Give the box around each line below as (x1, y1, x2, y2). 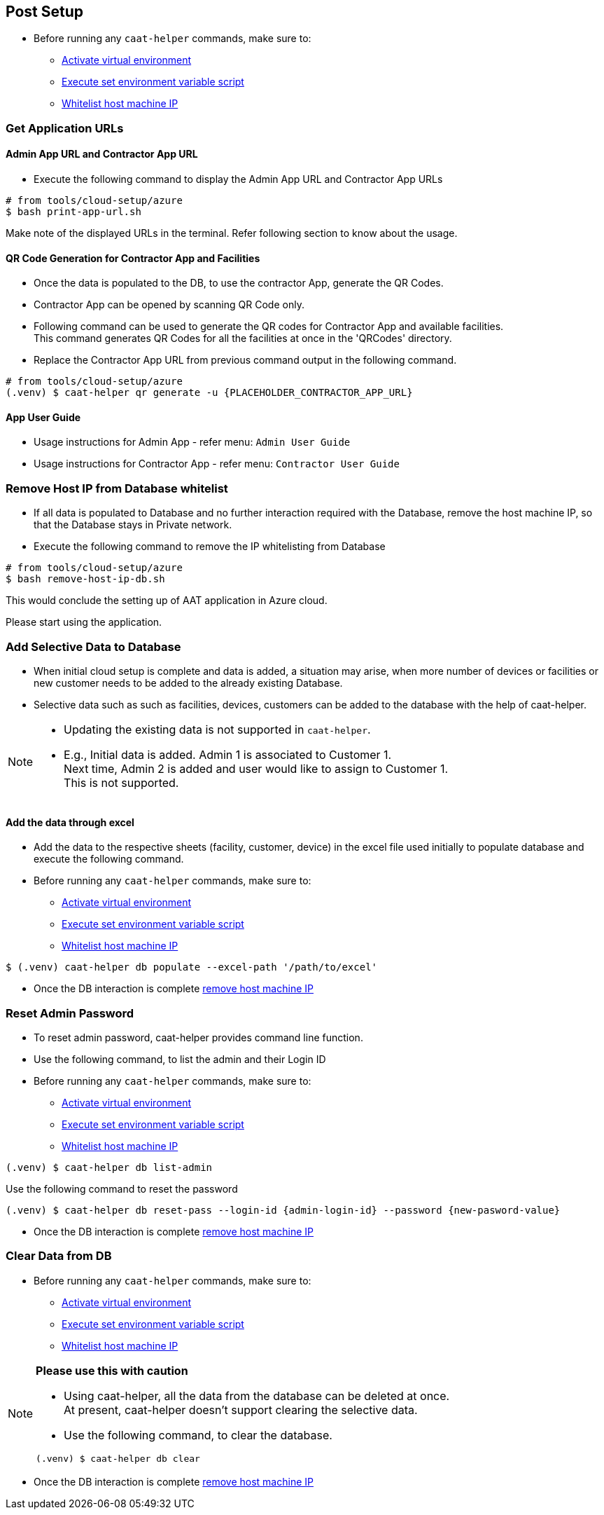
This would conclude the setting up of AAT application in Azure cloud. (6, 594, 328, 607)
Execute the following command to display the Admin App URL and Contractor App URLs (34, 173, 443, 186)
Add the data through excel (6, 816, 134, 828)
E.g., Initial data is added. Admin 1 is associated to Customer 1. (64, 747, 392, 762)
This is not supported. (64, 775, 179, 790)
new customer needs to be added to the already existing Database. (34, 676, 343, 689)
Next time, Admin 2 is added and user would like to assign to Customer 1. (64, 761, 449, 776)
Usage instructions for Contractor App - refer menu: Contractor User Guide (34, 458, 400, 470)
